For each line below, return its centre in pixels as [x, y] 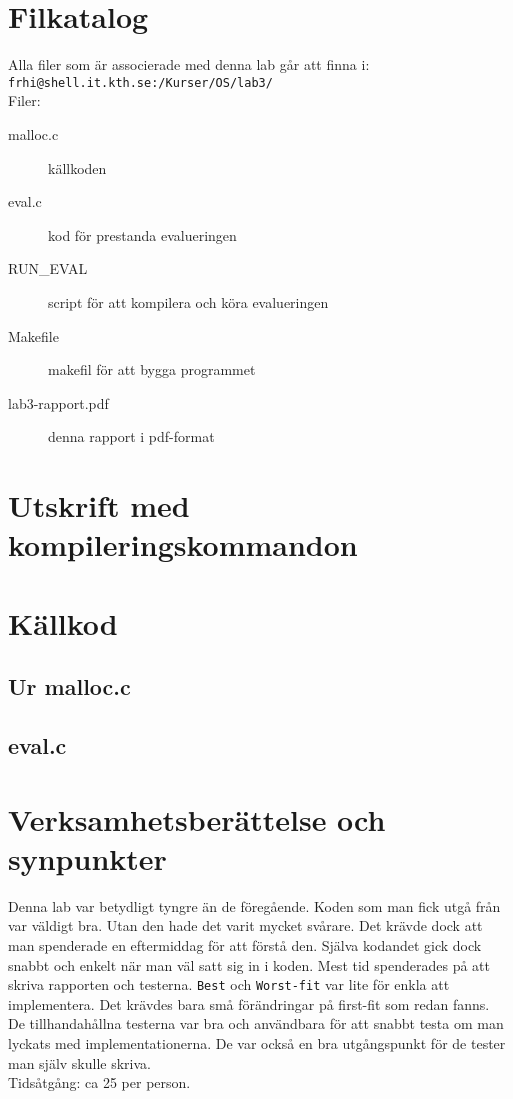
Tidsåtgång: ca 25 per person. [99, 1082]
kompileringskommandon [183, 544]
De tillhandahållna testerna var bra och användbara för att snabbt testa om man [256, 1023]
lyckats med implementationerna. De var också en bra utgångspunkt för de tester [257, 1042]
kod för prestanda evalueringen [142, 234]
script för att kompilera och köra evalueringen [188, 301]
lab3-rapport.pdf [58, 402]
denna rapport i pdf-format [131, 436]
